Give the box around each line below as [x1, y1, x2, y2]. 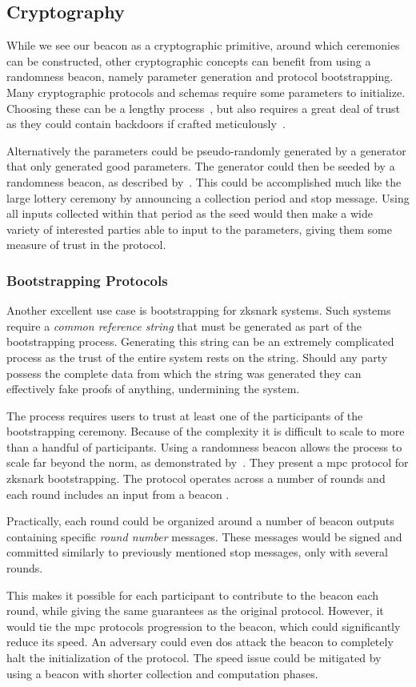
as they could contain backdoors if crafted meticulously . [6, 115, 286, 132]
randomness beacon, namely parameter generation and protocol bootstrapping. [6, 68, 394, 85]
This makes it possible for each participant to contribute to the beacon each [6, 586, 379, 603]
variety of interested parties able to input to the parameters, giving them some [6, 220, 392, 237]
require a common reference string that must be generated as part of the [6, 317, 362, 334]
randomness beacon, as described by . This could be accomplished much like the [6, 173, 402, 190]
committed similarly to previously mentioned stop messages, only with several [6, 544, 389, 560]
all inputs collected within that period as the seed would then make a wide [6, 205, 373, 222]
